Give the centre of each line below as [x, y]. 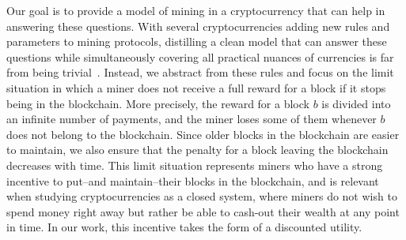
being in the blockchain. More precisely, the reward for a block [158, 103]
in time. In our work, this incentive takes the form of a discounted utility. [184, 227]
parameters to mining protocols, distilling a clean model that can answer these [197, 41]
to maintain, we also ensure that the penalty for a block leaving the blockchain [197, 150]
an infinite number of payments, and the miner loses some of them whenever [192, 119]
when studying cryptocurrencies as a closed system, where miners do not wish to [202, 196]
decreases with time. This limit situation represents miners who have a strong [195, 165]
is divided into [356, 103]
